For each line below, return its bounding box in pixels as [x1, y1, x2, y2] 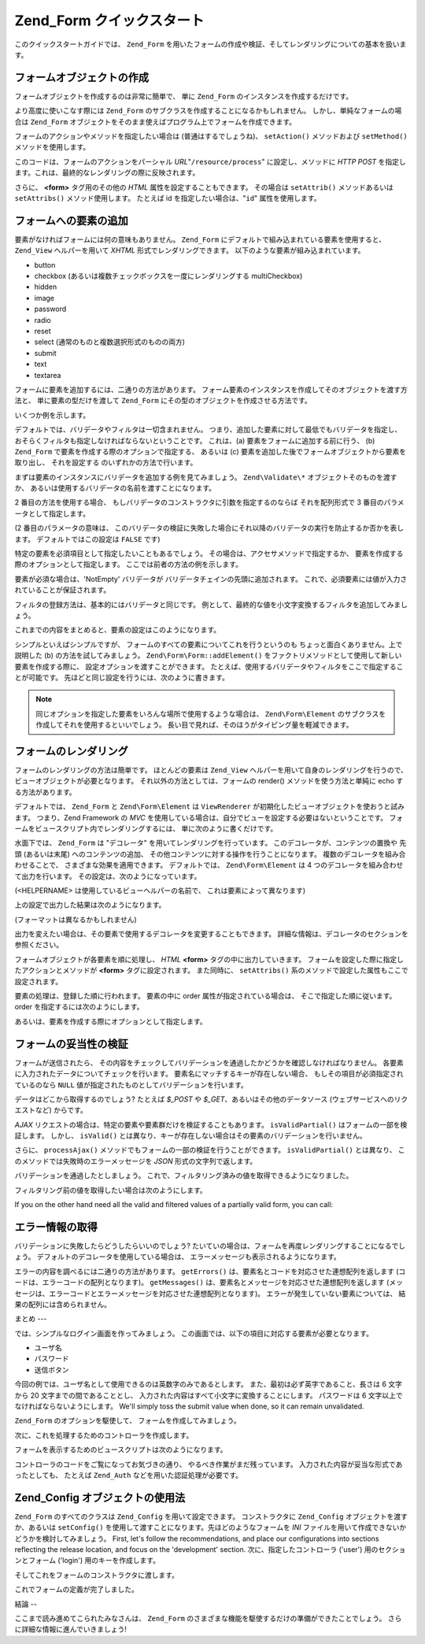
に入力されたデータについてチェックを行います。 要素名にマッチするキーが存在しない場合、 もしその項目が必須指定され [14, 1069, 405, 1079]
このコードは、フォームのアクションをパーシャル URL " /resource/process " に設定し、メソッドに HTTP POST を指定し [14, 157, 407, 166]
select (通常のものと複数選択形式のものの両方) [34, 337, 185, 346]
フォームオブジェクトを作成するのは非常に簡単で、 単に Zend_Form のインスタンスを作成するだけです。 [14, 91, 353, 101]
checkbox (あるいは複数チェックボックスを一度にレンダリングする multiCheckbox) [34, 272, 303, 281]
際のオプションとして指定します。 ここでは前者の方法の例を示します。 [14, 560, 243, 569]
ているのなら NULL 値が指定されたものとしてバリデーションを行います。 [14, 1079, 248, 1090]
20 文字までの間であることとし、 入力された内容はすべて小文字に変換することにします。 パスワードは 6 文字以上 [30, 1390, 397, 1400]
